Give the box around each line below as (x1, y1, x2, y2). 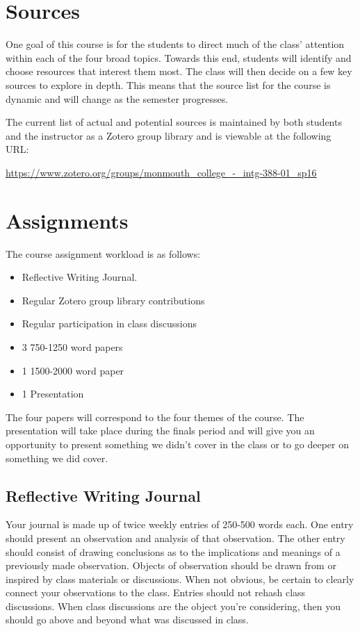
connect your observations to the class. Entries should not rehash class (6, 585, 306, 600)
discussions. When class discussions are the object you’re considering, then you (6, 598, 341, 613)
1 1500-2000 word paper (22, 363, 124, 377)
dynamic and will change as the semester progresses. (6, 91, 229, 106)
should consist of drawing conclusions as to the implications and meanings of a (6, 544, 341, 559)
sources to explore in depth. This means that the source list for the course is (6, 77, 331, 92)
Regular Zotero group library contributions (22, 293, 205, 307)
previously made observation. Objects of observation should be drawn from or (6, 558, 336, 573)
